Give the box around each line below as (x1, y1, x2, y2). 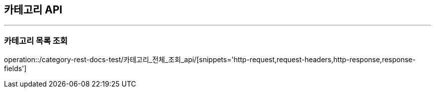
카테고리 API (4, 3, 63, 16)
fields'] (4, 64, 27, 73)
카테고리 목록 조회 (4, 35, 68, 46)
